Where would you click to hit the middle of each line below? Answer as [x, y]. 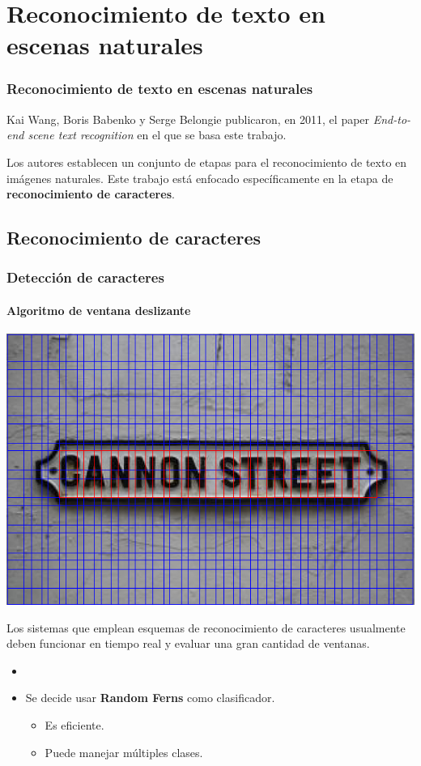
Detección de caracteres [85, 277]
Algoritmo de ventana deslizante [99, 310]
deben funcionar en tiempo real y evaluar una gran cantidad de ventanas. [188, 643]
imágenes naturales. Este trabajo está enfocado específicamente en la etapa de [200, 178]
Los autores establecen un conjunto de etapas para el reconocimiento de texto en [207, 162]
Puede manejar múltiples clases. [124, 752]
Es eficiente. [74, 725]
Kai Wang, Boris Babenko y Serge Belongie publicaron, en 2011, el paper [188, 119]
